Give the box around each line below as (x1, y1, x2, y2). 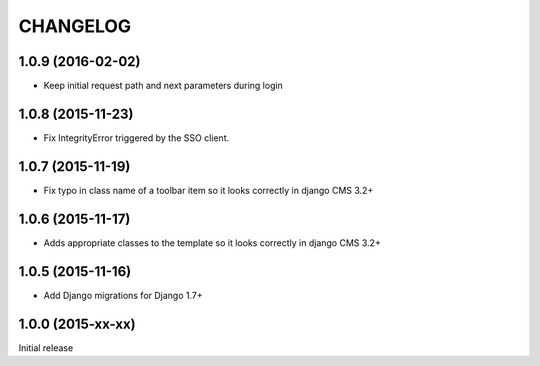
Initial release (18, 341, 74, 354)
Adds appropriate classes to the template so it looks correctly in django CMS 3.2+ (43, 236, 382, 249)
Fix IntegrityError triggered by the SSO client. (43, 131, 230, 144)
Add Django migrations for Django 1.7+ (43, 289, 204, 301)
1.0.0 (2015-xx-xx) (18, 315, 136, 332)
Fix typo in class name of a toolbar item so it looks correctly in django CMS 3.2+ (43, 184, 374, 196)
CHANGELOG (18, 15, 132, 37)
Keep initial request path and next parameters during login (43, 80, 284, 92)
